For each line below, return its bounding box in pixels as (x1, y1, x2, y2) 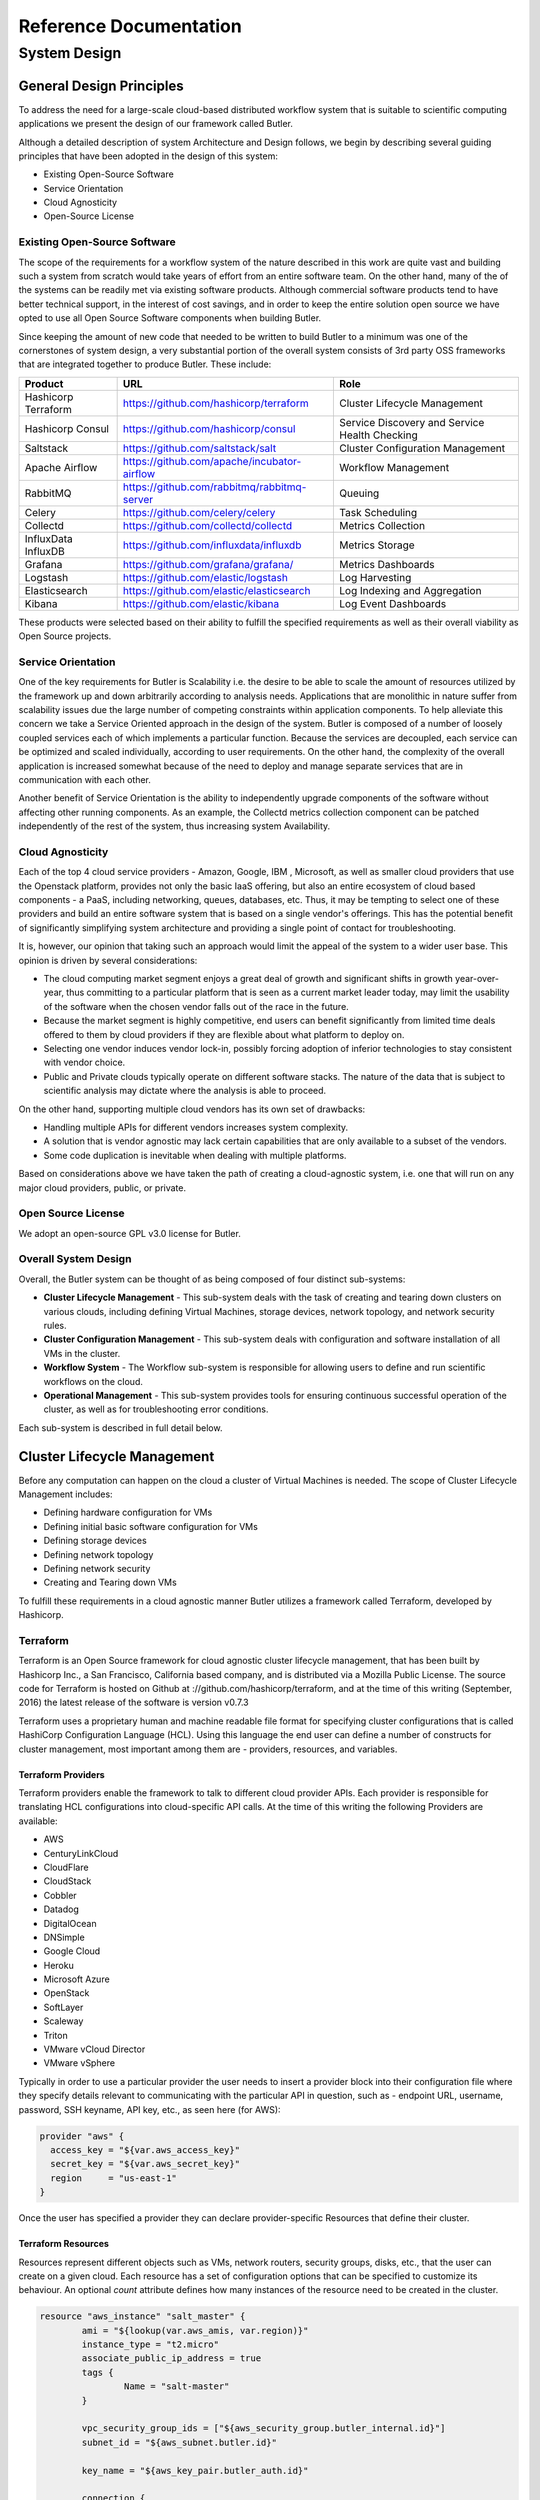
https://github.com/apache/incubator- (122, 454, 302, 468)
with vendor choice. (43, 1056, 126, 1069)
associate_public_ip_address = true (81, 2353, 262, 2364)
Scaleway (43, 2015, 84, 2027)
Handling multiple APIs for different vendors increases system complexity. (43, 1121, 349, 1133)
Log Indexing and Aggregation (339, 583, 482, 597)
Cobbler (43, 1889, 77, 1901)
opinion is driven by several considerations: (18, 954, 198, 966)
